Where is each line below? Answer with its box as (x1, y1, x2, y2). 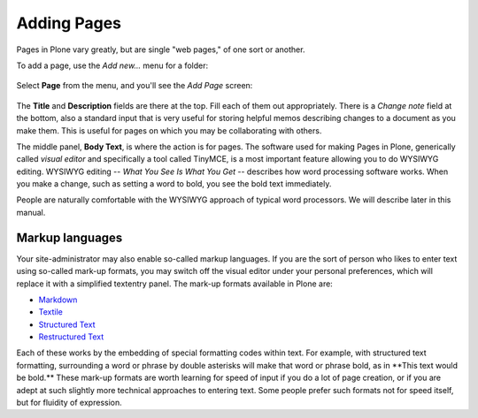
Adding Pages (16, 13, 121, 33)
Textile (38, 307, 64, 317)
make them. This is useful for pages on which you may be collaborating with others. (16, 125, 322, 136)
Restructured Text (38, 331, 104, 342)
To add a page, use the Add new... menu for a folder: (16, 60, 209, 71)
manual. (16, 207, 46, 217)
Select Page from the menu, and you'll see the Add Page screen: (16, 80, 253, 91)
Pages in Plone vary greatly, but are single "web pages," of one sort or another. (16, 44, 305, 55)
